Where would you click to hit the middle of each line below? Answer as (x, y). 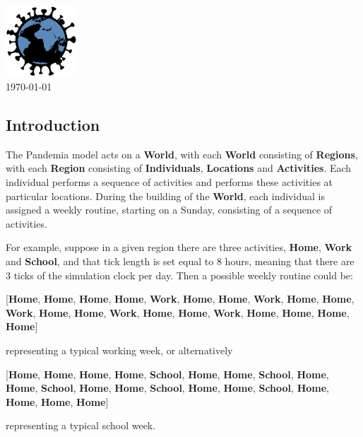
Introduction (53, 124)
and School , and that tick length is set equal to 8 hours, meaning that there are (180, 261)
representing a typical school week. (81, 425)
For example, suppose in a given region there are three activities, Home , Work (179, 247)
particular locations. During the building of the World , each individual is (165, 196)
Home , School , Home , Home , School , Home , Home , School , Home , (167, 388)
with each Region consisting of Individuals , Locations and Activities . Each (179, 168)
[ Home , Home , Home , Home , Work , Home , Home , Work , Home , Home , (180, 299)
